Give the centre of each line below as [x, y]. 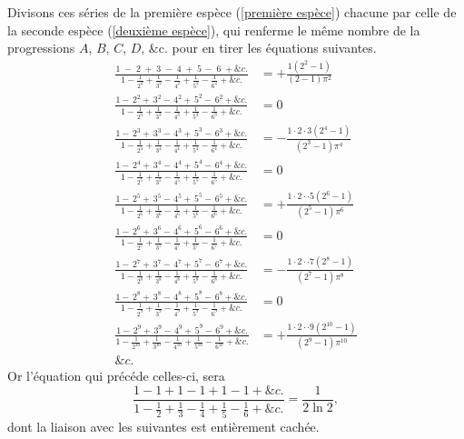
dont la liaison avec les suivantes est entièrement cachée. [163, 426]
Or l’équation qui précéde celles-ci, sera [116, 376]
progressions [41, 48]
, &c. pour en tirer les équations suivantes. [259, 48]
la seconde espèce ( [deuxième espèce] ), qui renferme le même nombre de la [214, 30]
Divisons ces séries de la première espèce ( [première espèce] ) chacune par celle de [232, 12]
